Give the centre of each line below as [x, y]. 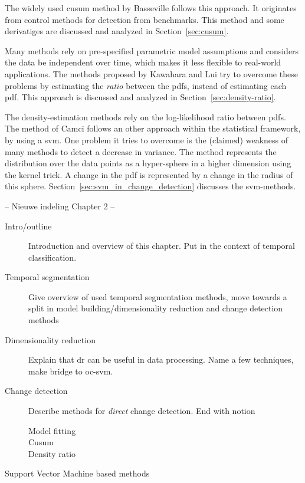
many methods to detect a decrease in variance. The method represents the [141, 151]
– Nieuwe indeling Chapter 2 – [60, 206]
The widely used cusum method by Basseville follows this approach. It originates [151, 8]
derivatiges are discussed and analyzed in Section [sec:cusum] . [117, 31]
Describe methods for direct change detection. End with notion [142, 411]
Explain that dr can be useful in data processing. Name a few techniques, [161, 359]
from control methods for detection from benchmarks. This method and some [145, 19]
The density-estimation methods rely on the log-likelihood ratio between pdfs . [145, 116]
